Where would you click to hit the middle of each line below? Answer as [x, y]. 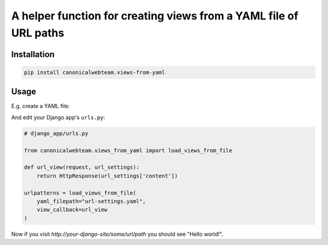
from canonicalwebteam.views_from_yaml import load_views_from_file [128, 150]
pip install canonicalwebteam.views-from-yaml [94, 72]
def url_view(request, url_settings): [82, 167]
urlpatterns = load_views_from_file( [80, 193]
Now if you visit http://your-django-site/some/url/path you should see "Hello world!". [117, 234]
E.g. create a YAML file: [40, 106]
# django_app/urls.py [56, 133]
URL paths [38, 33]
